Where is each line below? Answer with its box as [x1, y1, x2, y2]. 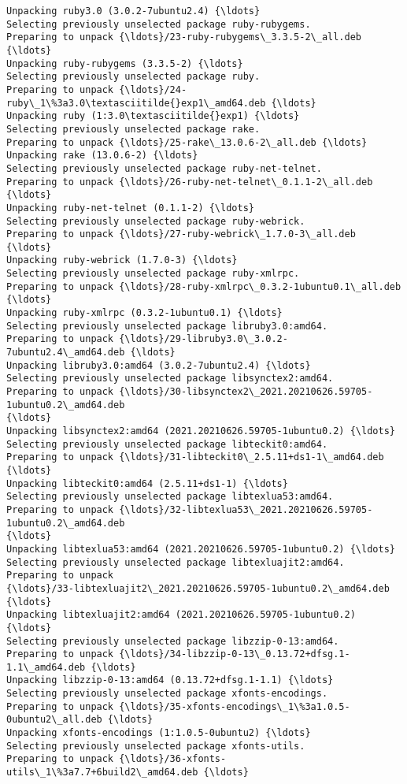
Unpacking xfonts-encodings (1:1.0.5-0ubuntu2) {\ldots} [6, 727, 311, 739]
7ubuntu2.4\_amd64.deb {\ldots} [6, 347, 176, 359]
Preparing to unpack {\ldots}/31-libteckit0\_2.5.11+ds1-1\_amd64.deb [6, 451, 384, 463]
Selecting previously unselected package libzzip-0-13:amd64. [6, 635, 339, 647]
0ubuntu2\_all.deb [6, 714, 102, 726]
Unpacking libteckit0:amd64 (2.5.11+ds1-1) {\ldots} [6, 477, 288, 489]
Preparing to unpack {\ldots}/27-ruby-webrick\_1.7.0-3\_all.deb [6, 229, 356, 240]
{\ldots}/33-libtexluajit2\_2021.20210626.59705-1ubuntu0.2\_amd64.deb [6, 582, 390, 594]
